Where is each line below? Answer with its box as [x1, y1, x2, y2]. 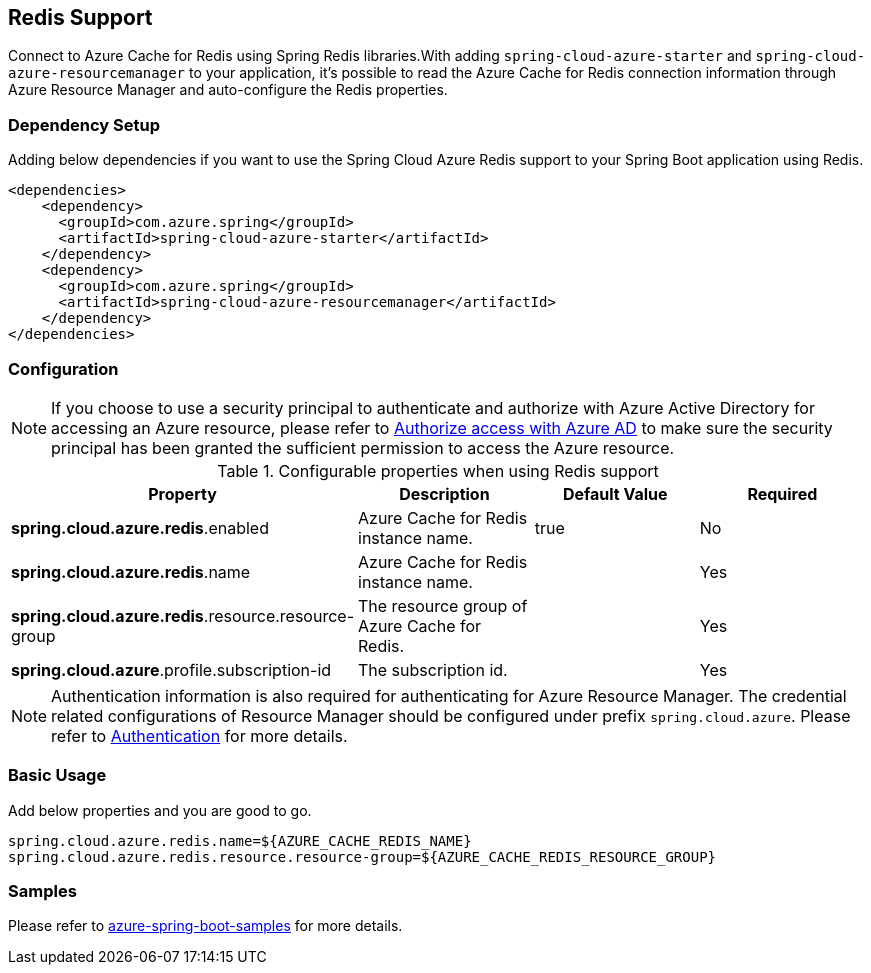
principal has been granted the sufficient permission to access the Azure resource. [51, 437, 675, 458]
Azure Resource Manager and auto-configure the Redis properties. [8, 81, 448, 99]
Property [148, 483, 217, 504]
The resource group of [358, 595, 528, 616]
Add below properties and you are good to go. [8, 801, 312, 819]
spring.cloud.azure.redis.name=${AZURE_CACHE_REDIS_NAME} [8, 832, 472, 849]
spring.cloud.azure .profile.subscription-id [11, 659, 332, 680]
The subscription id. [358, 659, 508, 680]
